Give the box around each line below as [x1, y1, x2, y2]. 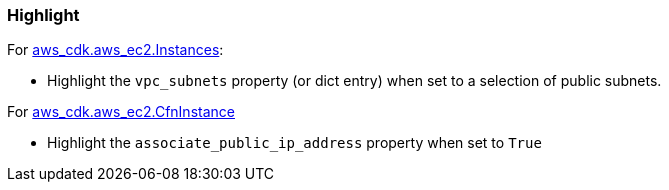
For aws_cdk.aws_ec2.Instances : [7, 41, 224, 59]
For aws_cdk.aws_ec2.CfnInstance [7, 103, 235, 121]
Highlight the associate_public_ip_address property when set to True [47, 134, 542, 152]
